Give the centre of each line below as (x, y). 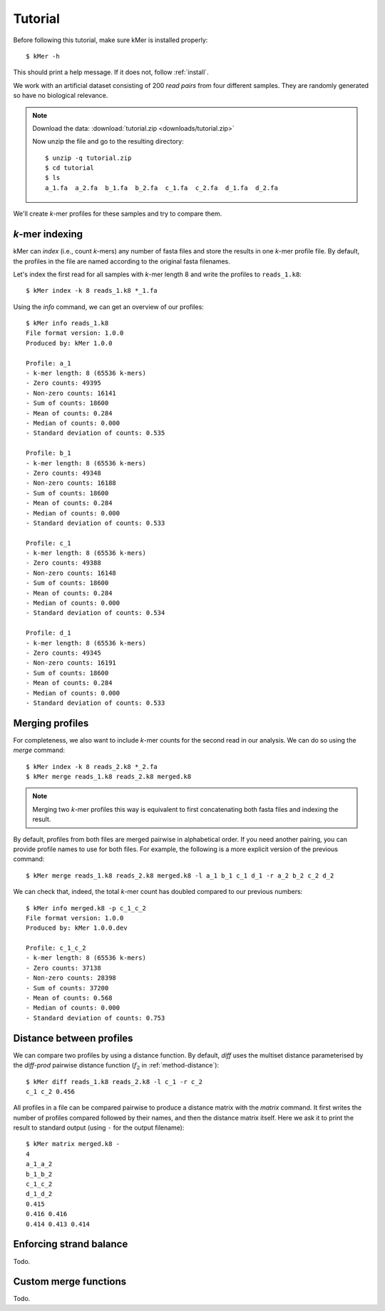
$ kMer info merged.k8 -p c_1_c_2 (86, 908)
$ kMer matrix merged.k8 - (73, 1144)
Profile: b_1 (48, 453)
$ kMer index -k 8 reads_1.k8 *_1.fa (92, 291)
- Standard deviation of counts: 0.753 (96, 1018)
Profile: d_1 (48, 633)
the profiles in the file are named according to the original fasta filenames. (122, 261)
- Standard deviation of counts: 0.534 (96, 613)
